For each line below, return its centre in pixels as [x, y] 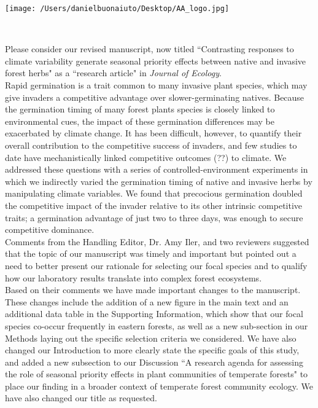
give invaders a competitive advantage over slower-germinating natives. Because [155, 97]
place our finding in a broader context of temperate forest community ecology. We [159, 386]
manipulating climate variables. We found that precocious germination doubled [154, 193]
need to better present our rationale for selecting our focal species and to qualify [156, 265]
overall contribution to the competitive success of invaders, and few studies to [151, 145]
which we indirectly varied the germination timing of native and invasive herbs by [159, 181]
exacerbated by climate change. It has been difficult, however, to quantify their [153, 133]
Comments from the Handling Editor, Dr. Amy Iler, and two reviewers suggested [157, 241]
